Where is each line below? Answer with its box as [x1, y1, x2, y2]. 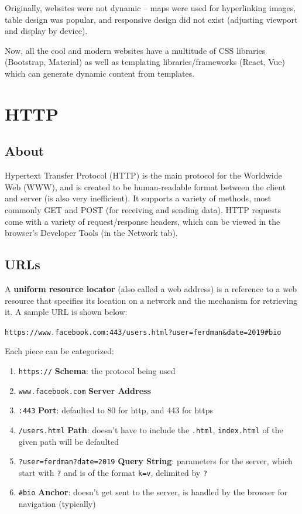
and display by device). [5, 25, 88, 37]
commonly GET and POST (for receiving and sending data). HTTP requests [5, 203, 281, 215]
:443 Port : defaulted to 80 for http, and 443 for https [18, 404, 213, 416]
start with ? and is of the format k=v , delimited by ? [18, 466, 208, 478]
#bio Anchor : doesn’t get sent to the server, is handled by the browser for [18, 486, 288, 498]
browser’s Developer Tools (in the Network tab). [5, 227, 178, 239]
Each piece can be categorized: [5, 345, 114, 357]
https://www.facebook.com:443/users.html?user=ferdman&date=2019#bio [5, 328, 282, 337]
